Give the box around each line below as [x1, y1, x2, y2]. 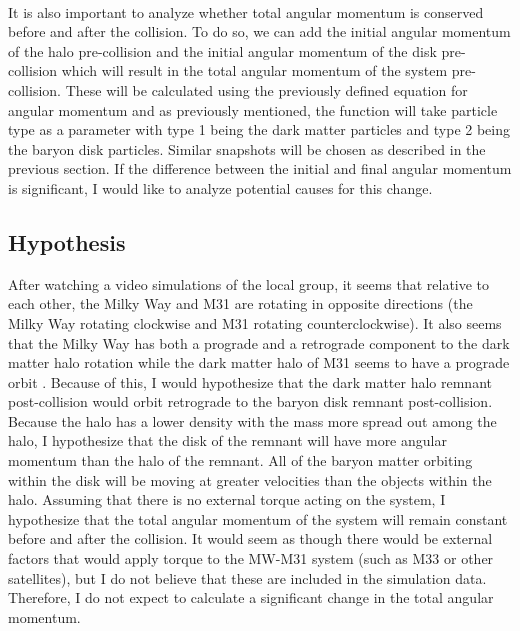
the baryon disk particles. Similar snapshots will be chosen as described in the [8, 138, 486, 159]
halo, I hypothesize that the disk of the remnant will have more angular [8, 430, 447, 451]
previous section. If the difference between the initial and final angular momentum [8, 158, 512, 179]
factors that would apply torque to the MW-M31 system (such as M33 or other [8, 548, 494, 569]
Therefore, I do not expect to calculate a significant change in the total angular [8, 587, 494, 608]
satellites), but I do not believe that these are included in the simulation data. [8, 567, 487, 588]
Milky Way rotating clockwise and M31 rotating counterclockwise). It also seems [8, 312, 502, 333]
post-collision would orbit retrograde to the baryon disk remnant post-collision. [8, 391, 493, 412]
